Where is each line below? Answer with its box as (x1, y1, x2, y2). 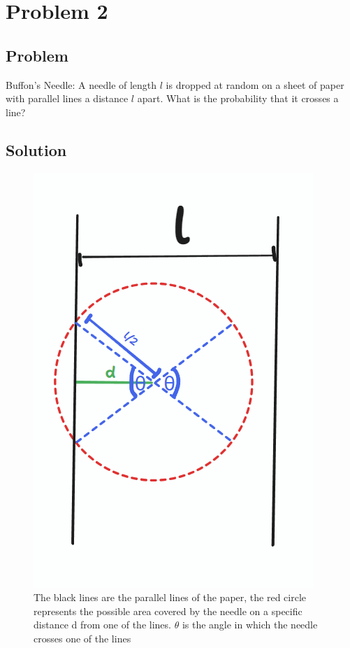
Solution (6, 139, 67, 160)
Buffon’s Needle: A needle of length (6, 77, 157, 92)
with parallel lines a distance (6, 91, 129, 106)
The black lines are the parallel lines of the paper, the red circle (34, 590, 306, 605)
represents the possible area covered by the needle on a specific (34, 603, 302, 618)
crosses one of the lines (34, 631, 131, 645)
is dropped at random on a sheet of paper (166, 77, 344, 92)
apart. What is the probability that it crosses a (137, 91, 339, 106)
